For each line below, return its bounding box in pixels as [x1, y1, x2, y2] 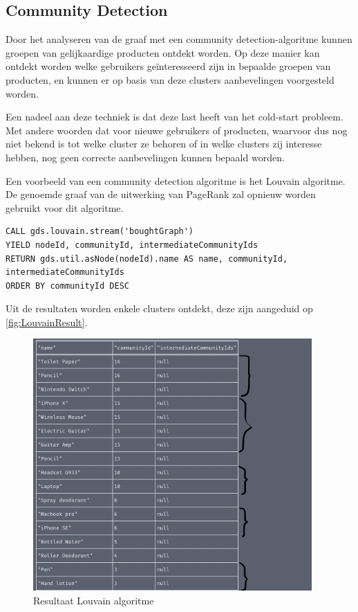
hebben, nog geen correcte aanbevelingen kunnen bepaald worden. [6, 150, 285, 164]
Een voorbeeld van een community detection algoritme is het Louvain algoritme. [6, 173, 346, 188]
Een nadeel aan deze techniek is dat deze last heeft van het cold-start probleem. [6, 109, 343, 124]
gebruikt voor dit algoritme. [6, 200, 124, 215]
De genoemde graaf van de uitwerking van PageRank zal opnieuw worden [6, 187, 316, 201]
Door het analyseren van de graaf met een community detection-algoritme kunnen [6, 32, 352, 46]
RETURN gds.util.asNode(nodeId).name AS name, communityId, [6, 253, 288, 264]
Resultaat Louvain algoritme [33, 593, 154, 607]
